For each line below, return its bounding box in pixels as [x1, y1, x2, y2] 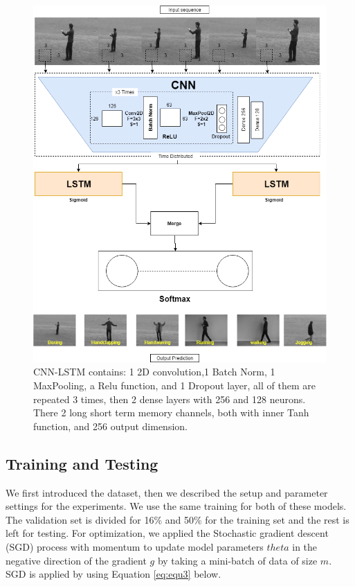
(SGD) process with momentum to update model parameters [6, 539, 264, 553]
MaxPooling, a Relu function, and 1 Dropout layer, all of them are [33, 378, 316, 393]
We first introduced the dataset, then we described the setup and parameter [6, 485, 328, 499]
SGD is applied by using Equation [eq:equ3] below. [6, 567, 221, 581]
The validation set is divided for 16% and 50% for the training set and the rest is [6, 512, 349, 526]
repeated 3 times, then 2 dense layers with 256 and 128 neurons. [33, 391, 306, 406]
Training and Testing [6, 452, 158, 474]
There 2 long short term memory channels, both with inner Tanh [33, 405, 309, 420]
